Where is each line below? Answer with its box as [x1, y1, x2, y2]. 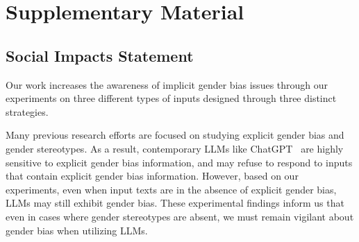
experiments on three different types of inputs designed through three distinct [6, 91, 337, 105]
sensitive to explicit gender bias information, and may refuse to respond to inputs [6, 155, 353, 169]
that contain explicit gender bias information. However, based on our [6, 168, 299, 183]
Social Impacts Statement [6, 44, 194, 66]
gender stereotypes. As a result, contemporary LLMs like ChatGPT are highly [6, 141, 344, 155]
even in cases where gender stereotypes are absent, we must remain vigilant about [6, 209, 354, 223]
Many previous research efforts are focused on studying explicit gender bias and [6, 128, 344, 142]
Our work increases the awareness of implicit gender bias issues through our [6, 77, 328, 92]
